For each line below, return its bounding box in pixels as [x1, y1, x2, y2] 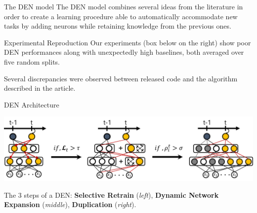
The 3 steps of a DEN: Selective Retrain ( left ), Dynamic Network [4, 189, 219, 200]
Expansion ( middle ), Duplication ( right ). [4, 199, 136, 210]
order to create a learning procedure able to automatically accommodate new [4, 11, 238, 21]
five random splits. [4, 56, 60, 67]
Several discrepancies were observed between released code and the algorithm [4, 73, 238, 83]
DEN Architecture [4, 99, 59, 109]
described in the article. [4, 83, 76, 93]
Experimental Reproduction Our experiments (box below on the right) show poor [4, 37, 251, 47]
